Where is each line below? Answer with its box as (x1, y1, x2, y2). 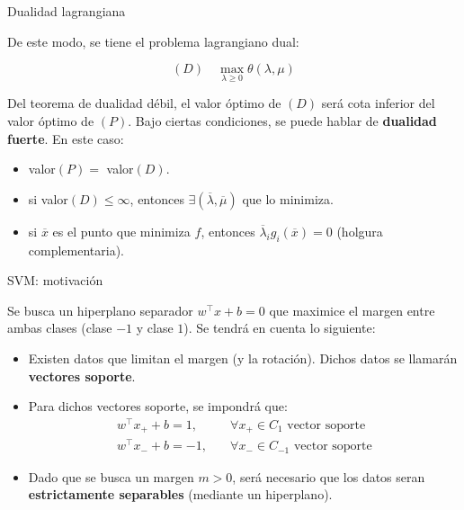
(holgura (336, 221, 383, 240)
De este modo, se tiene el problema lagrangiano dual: (7, 31, 299, 50)
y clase (136, 318, 174, 337)
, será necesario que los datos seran (232, 467, 425, 486)
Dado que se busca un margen (28, 467, 194, 486)
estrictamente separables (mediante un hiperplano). (28, 485, 333, 504)
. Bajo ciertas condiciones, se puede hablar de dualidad (128, 112, 437, 130)
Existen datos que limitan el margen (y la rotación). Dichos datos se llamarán (28, 348, 458, 367)
